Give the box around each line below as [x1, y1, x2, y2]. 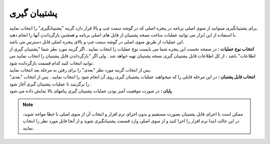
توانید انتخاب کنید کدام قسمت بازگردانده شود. [9, 60, 94, 66]
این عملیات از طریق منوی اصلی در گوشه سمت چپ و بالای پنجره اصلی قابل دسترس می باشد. [9, 39, 184, 45]
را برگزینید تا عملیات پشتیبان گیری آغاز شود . [9, 80, 92, 87]
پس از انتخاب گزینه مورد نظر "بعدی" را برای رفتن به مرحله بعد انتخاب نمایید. [9, 66, 152, 72]
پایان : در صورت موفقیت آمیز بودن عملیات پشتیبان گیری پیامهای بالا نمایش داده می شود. [9, 88, 173, 94]
